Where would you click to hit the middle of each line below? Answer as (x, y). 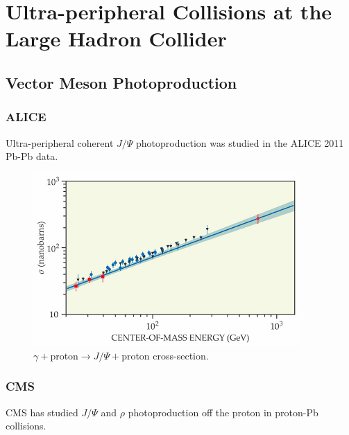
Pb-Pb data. (32, 156)
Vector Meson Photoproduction (121, 82)
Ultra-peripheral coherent (60, 142)
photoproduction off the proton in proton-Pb (223, 412)
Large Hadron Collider (116, 38)
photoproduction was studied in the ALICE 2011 (240, 142)
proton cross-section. (165, 355)
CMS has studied (42, 412)
